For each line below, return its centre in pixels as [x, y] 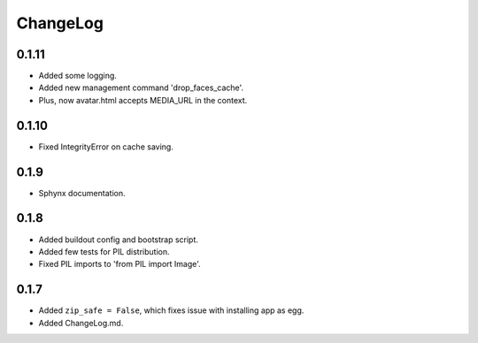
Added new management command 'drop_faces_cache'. [141, 88]
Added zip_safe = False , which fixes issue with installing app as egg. [171, 310]
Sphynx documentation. [82, 193]
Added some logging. [77, 76]
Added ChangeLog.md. [81, 323]
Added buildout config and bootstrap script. [119, 240]
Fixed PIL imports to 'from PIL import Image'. [119, 264]
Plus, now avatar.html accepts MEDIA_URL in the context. [143, 100]
